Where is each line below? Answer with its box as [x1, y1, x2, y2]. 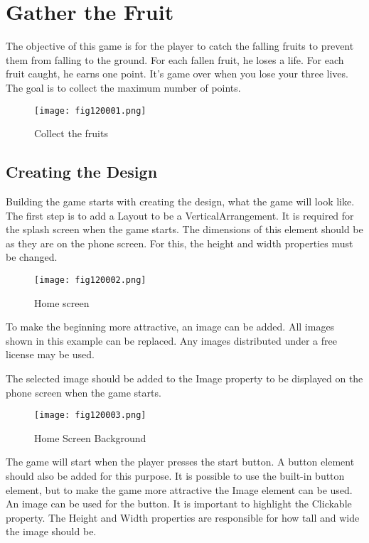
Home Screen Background [34, 430, 146, 445]
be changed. [6, 249, 58, 264]
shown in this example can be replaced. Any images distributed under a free [6, 333, 337, 348]
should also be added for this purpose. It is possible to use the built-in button [6, 468, 345, 483]
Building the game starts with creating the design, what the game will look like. [6, 193, 355, 208]
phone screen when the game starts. [6, 385, 161, 399]
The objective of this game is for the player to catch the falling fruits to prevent [6, 38, 354, 53]
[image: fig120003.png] [34, 410, 146, 421]
